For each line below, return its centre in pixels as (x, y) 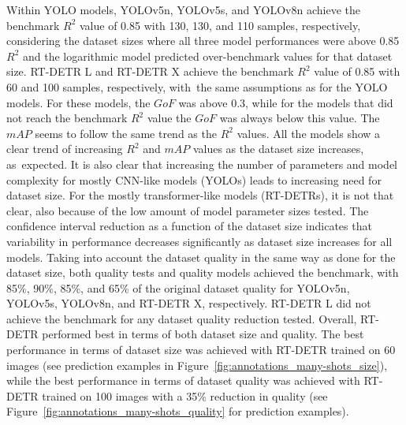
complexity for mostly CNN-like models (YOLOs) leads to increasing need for (194, 179)
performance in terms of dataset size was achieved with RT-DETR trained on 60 (201, 350)
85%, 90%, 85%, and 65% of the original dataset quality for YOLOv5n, (178, 287)
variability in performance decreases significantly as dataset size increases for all (199, 241)
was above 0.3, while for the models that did (286, 102)
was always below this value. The (300, 118)
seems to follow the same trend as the (126, 133)
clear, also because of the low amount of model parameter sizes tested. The (188, 210)
